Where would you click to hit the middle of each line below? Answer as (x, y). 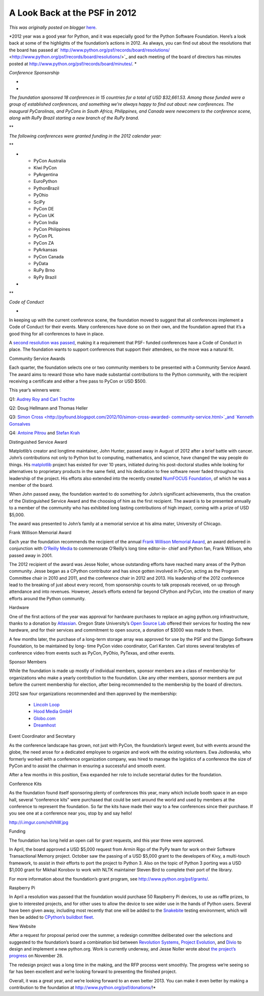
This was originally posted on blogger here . (53, 27)
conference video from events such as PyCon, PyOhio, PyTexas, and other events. (92, 653)
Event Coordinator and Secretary (42, 736)
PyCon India (46, 222)
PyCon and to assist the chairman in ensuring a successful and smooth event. (88, 766)
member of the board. (31, 485)
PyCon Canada (49, 256)
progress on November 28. (36, 956)
